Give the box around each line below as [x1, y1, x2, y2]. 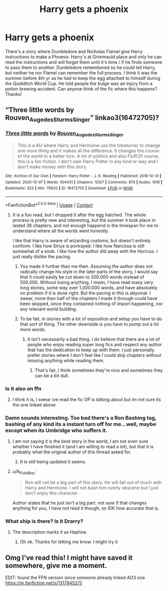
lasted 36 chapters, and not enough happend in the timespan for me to [12, 222, 158, 228]
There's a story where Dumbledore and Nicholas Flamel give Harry [5, 48, 143, 54]
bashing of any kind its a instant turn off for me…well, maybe [5, 421, 156, 428]
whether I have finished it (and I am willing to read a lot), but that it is [12, 444, 154, 450]
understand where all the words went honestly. [12, 228, 109, 234]
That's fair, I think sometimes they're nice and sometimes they [34, 367, 163, 373]
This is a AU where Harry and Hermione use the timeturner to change [17, 142, 161, 149]
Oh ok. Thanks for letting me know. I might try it [19, 539, 118, 545]
